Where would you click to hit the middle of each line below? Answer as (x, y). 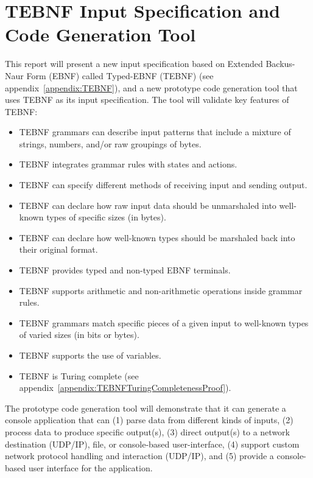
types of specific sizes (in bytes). (106, 217)
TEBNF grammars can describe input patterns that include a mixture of (155, 132)
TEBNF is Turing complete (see (79, 375)
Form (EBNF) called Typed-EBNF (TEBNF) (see (120, 75)
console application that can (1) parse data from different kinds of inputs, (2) (149, 420)
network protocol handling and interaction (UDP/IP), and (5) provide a (139, 456)
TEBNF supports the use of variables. (90, 355)
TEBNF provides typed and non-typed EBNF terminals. (125, 270)
